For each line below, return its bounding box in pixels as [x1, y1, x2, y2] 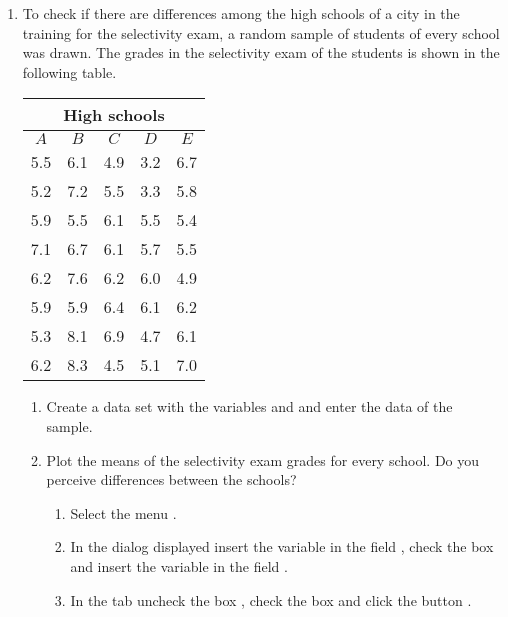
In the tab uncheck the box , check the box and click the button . [70, 589, 472, 610]
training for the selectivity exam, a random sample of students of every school [22, 22, 500, 43]
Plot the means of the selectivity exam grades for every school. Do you [46, 449, 480, 470]
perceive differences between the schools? [46, 469, 297, 490]
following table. [22, 61, 117, 82]
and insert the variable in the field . [70, 555, 288, 576]
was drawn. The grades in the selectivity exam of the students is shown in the [22, 42, 500, 63]
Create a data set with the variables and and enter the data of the [46, 396, 453, 417]
